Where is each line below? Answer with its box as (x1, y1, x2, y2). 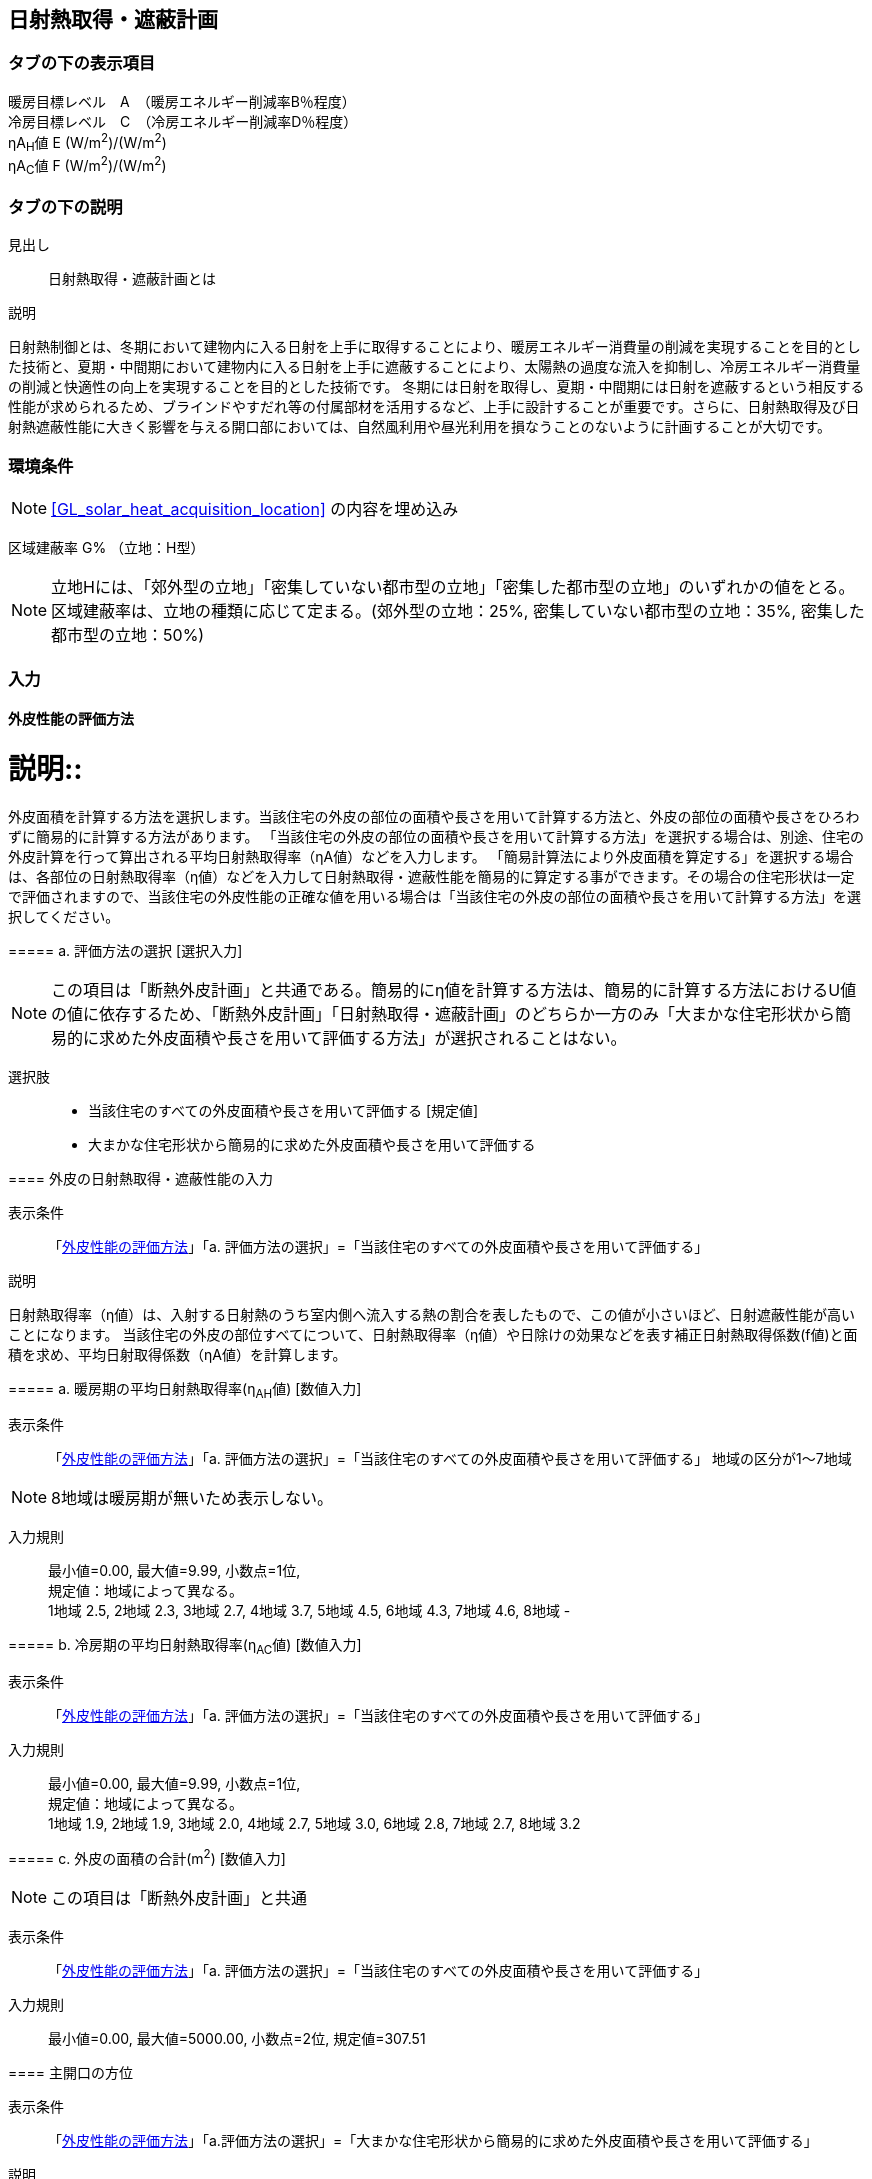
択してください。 (8, 907, 120, 925)
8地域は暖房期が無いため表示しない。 (51, 1488, 333, 1509)
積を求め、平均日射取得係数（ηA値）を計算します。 (8, 1345, 347, 1363)
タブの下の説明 (8, 197, 123, 218)
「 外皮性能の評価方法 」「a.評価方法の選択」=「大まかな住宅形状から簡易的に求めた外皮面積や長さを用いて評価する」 (48, 2131, 818, 2149)
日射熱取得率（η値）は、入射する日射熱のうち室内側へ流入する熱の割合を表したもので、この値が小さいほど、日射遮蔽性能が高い (8, 1305, 856, 1323)
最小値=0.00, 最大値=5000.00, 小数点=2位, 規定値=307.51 (48, 2029, 426, 2047)
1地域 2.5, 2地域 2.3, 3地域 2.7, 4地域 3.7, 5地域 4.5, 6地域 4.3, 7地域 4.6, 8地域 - (48, 1602, 571, 1620)
